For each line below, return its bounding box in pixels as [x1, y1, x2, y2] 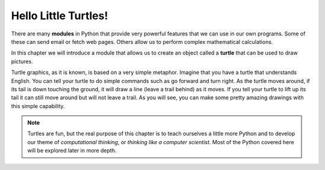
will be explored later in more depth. [27, 147, 117, 154]
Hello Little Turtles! [11, 9, 108, 22]
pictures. [11, 58, 33, 65]
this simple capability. [11, 102, 66, 109]
